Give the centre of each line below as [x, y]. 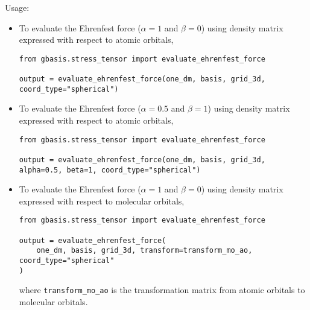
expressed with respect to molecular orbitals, [102, 201]
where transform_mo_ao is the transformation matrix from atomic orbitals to [162, 290]
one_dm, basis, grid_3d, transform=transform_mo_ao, [144, 251]
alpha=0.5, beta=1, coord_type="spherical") [110, 170]
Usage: [17, 7]
